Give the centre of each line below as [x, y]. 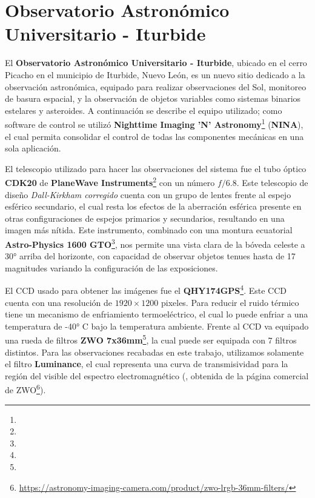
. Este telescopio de [272, 182]
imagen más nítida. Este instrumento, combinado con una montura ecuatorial [149, 230]
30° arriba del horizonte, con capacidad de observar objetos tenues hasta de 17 [150, 256]
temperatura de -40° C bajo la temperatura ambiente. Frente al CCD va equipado [157, 326]
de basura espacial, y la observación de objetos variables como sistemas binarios [153, 98]
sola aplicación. [33, 148]
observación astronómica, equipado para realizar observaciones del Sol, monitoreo [156, 86]
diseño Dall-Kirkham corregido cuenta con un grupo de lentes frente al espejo [148, 194]
